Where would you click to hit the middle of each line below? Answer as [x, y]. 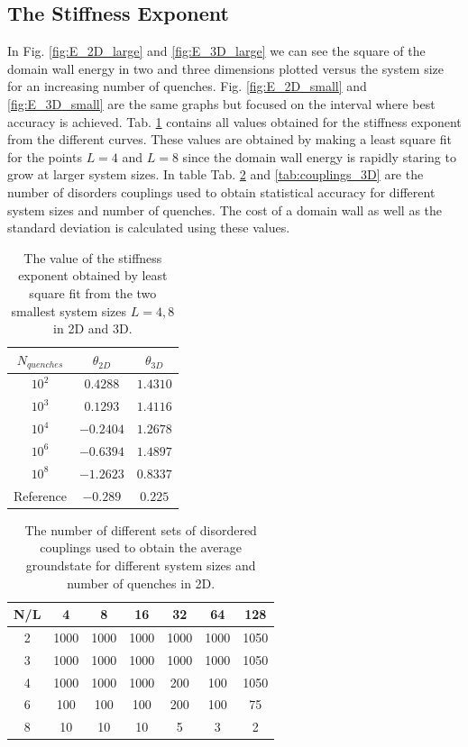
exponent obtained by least [93, 275]
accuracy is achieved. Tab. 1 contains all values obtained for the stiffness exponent [234, 121]
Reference [40, 495]
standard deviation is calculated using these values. [149, 228]
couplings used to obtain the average [141, 547]
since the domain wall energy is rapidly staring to [319, 156]
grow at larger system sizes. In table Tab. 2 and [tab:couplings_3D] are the [216, 174]
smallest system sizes [69, 310]
